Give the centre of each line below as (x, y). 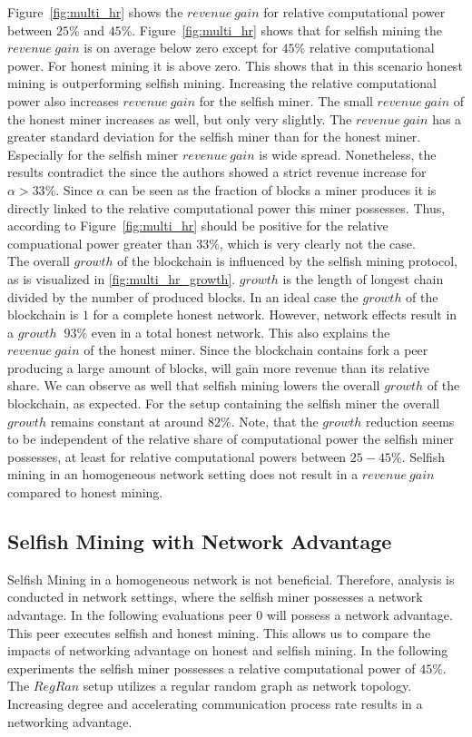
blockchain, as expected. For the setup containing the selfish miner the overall (224, 403)
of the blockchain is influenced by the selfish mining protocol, (287, 261)
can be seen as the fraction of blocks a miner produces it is (273, 189)
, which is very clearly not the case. (317, 243)
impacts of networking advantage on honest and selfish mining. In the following (228, 650)
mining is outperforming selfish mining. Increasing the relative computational (222, 83)
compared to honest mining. (85, 492)
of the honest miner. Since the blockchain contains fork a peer (256, 350)
